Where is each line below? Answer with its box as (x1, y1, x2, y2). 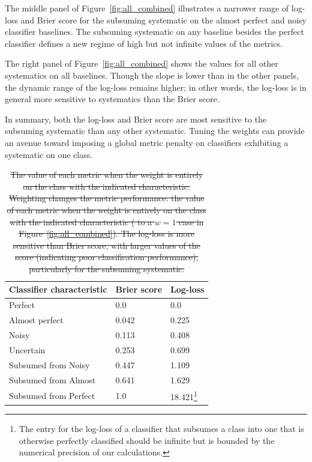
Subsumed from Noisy (9, 358, 90, 371)
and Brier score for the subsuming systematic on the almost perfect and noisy (20, 13, 307, 26)
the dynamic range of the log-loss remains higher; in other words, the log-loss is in (5, 81, 307, 93)
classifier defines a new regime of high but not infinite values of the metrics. (5, 37, 283, 49)
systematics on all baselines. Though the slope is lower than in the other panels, (5, 68, 299, 81)
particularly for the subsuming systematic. (29, 262, 185, 275)
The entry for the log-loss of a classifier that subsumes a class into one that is (19, 422, 304, 435)
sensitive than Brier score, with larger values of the (13, 239, 200, 251)
